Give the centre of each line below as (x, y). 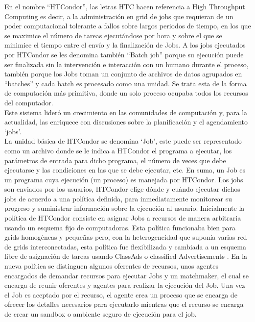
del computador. (29, 102)
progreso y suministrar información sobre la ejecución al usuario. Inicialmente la (125, 208)
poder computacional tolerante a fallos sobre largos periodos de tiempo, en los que (128, 26)
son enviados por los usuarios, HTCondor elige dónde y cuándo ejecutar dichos (122, 189)
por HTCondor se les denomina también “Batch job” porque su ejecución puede (124, 54)
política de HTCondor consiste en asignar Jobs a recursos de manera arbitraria (123, 218)
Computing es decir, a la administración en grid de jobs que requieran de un (119, 16)
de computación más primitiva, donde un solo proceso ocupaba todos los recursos (126, 93)
